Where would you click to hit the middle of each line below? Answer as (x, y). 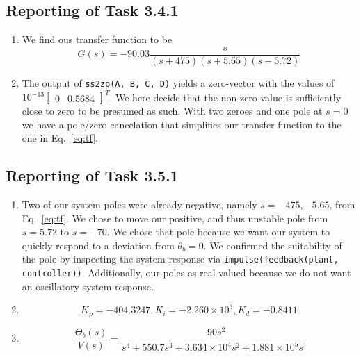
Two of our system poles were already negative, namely (139, 204)
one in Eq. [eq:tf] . (60, 138)
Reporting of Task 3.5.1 (92, 175)
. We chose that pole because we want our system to (218, 232)
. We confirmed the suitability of (273, 245)
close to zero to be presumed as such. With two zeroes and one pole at (172, 111)
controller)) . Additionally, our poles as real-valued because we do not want (186, 273)
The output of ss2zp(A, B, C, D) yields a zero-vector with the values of (178, 82)
